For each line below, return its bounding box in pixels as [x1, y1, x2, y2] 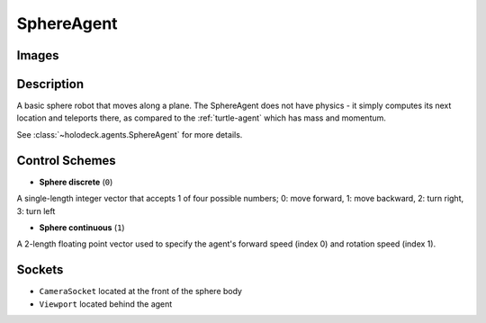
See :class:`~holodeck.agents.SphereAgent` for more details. [16, 129, 243, 139]
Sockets [16, 262, 64, 278]
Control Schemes [16, 153, 116, 168]
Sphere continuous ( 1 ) [39, 221, 125, 233]
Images [16, 48, 59, 63]
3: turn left [16, 205, 56, 216]
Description [16, 76, 85, 92]
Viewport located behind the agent [39, 298, 173, 310]
